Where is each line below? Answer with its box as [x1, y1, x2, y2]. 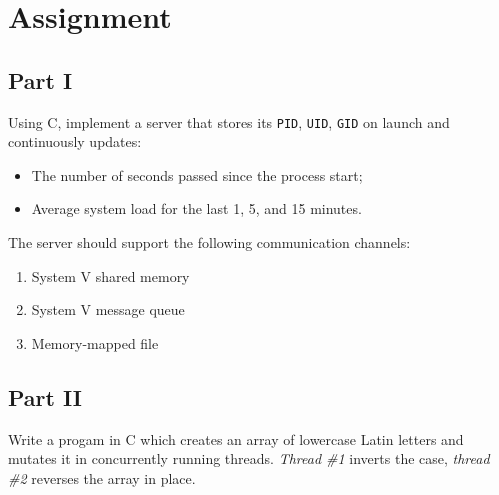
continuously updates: [8, 131, 142, 152]
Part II [8, 381, 82, 412]
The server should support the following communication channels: [8, 232, 411, 253]
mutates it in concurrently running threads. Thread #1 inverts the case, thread [8, 448, 490, 469]
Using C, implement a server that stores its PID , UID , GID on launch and [8, 111, 450, 132]
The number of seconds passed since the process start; [31, 164, 363, 185]
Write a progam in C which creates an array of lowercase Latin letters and [8, 428, 464, 449]
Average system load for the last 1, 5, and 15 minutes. [31, 198, 362, 219]
